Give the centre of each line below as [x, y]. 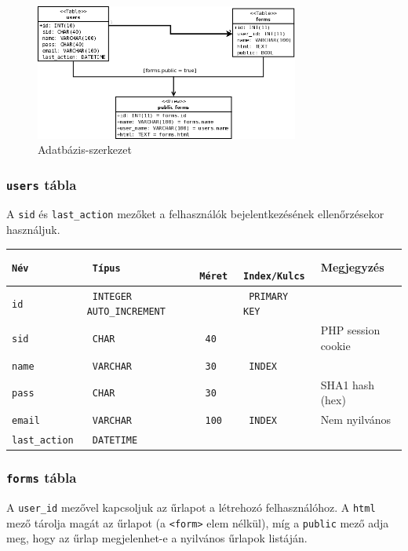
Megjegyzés [352, 267]
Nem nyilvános [356, 420]
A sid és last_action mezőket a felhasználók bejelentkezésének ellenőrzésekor [195, 214]
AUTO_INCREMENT [126, 312]
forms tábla [42, 478]
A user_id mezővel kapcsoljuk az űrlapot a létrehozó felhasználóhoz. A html [191, 507]
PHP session [350, 330]
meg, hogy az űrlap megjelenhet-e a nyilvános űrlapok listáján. [157, 538]
